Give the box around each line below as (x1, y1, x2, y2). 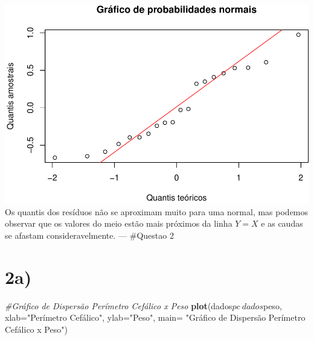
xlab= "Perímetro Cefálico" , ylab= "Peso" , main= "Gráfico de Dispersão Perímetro (5, 311, 306, 324)
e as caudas (261, 217, 303, 230)
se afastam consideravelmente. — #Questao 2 (5, 228, 174, 241)
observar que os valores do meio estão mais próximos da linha (5, 217, 232, 230)
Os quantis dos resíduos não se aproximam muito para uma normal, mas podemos (5, 205, 309, 218)
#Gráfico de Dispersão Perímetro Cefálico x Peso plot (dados (5, 299, 232, 312)
